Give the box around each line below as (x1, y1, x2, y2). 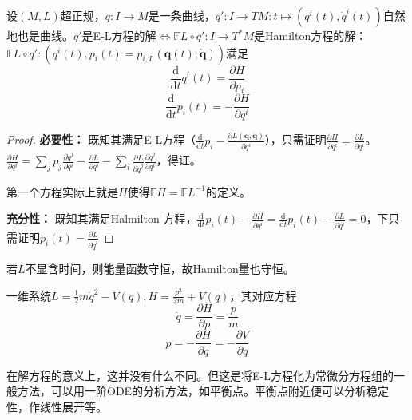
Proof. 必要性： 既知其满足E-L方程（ (6, 131, 196, 148)
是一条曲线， (148, 7, 216, 23)
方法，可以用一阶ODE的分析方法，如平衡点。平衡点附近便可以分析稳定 (17, 382, 390, 399)
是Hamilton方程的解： (254, 27, 367, 43)
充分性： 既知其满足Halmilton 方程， (6, 210, 197, 227)
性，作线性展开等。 (6, 398, 107, 414)
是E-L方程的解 (81, 27, 156, 43)
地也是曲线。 (6, 27, 73, 43)
